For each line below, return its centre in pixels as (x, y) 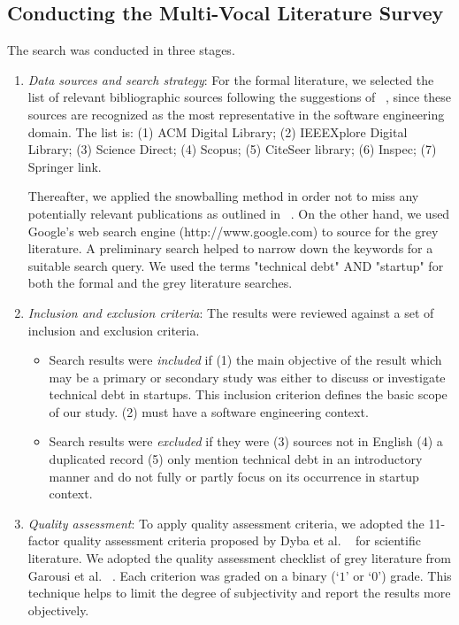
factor (44, 540)
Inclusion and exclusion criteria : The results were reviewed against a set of (231, 312)
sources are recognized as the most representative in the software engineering (236, 114)
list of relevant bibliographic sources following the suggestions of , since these (240, 97)
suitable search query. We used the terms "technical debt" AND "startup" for (236, 265)
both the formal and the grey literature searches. (160, 283)
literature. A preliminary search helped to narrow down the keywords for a (230, 248)
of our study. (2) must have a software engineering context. (209, 411)
